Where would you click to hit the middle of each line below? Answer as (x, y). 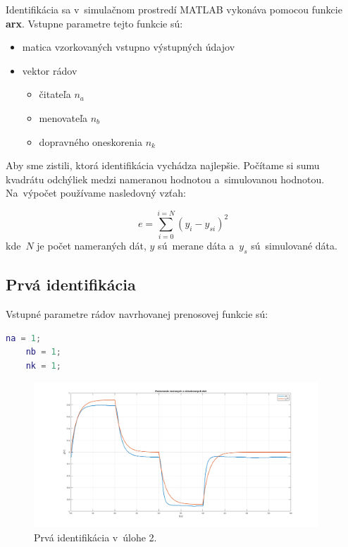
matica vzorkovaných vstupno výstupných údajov (129, 47)
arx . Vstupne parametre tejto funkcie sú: (94, 23)
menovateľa (63, 117)
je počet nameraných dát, (92, 246)
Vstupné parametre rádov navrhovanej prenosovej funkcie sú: (137, 314)
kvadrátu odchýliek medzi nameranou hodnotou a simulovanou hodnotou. (165, 179)
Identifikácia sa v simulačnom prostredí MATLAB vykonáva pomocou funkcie (174, 9)
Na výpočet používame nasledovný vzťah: (96, 193)
